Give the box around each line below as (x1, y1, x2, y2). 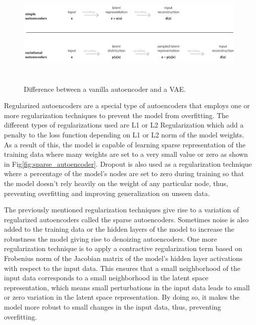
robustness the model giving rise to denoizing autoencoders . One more (4, 233, 217, 244)
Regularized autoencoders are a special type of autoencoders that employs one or (4, 100, 250, 111)
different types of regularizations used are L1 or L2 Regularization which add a (4, 120, 244, 130)
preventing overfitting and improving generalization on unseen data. (4, 188, 210, 198)
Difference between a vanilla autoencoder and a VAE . (24, 83, 186, 94)
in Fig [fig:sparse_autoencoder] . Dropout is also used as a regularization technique (4, 158, 252, 169)
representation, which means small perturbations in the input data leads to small (4, 282, 250, 292)
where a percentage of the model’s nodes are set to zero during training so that (4, 168, 244, 179)
